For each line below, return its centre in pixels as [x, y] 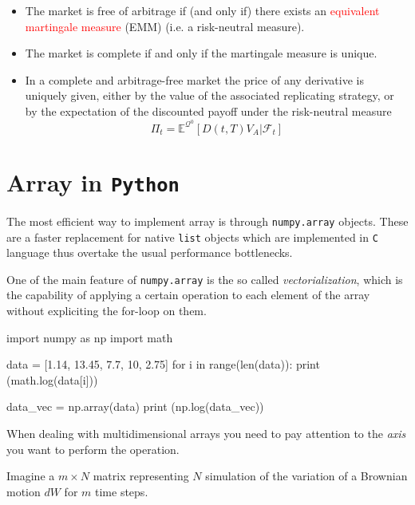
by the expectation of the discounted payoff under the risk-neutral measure [208, 110]
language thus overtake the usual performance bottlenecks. [150, 252]
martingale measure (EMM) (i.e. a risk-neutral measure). [165, 26]
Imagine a [31, 476]
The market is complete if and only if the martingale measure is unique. [201, 53]
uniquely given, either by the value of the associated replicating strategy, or [209, 95]
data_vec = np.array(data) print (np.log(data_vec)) [135, 406]
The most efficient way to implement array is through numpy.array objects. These [207, 221]
